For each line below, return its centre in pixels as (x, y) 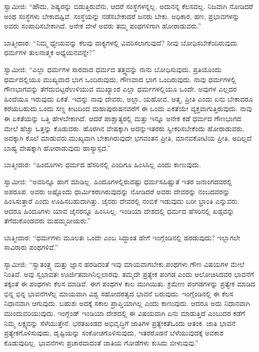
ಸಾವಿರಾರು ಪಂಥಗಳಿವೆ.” (31, 247)
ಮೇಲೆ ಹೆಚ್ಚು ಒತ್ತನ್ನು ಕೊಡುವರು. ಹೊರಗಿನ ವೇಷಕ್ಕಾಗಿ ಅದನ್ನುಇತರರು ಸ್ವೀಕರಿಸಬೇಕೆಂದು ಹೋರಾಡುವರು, (124, 128)
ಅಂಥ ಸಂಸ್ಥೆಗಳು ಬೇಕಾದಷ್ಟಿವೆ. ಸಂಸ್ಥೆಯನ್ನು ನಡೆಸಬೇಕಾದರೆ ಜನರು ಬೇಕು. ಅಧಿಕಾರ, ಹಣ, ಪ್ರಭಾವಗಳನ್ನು (122, 16)
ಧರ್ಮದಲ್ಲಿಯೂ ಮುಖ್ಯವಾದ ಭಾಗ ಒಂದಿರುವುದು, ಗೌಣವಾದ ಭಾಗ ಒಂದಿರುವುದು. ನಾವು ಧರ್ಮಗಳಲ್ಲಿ (120, 79)
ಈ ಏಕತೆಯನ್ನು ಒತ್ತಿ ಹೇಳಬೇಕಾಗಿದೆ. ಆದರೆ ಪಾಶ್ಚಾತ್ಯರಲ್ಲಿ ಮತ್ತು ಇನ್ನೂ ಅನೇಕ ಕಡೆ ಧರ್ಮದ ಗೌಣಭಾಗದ (123, 118)
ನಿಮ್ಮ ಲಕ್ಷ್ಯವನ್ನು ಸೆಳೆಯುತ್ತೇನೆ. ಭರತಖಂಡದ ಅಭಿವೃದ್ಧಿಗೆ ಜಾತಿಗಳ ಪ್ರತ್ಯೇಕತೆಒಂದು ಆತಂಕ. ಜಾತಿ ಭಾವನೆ (120, 323)
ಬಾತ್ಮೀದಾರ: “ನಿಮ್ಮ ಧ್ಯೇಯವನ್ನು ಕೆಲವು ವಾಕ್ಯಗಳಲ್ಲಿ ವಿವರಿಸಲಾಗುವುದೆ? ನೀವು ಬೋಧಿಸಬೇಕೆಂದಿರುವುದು (121, 42)
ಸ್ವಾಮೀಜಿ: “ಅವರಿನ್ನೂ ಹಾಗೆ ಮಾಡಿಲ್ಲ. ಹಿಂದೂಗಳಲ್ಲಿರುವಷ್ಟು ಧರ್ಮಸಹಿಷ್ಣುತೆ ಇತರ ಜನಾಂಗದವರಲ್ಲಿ (118, 181)
